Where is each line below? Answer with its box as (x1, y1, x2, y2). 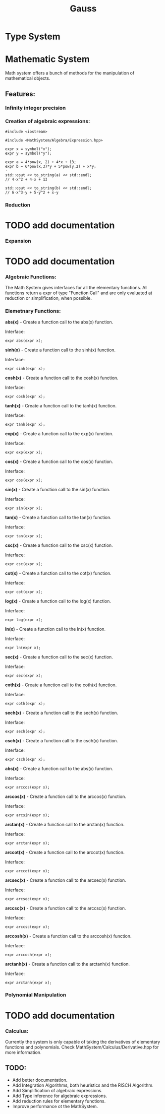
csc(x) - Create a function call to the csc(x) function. (5, 542, 113, 548)
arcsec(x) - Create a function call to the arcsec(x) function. (5, 877, 126, 883)
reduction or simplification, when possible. (5, 295, 92, 301)
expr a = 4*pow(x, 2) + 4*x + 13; (5, 159, 77, 164)
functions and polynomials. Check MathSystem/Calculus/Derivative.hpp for (5, 1044, 159, 1050)
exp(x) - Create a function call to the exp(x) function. (5, 430, 113, 437)
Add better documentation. (12, 1077, 68, 1083)
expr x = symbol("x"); (5, 146, 52, 151)
